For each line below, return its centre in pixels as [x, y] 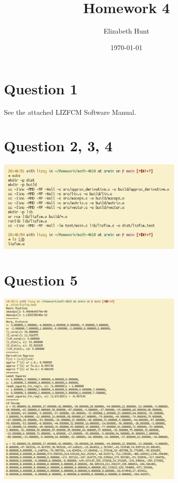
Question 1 [41, 89]
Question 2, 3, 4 [58, 146]
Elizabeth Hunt [126, 31]
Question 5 [41, 279]
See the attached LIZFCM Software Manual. [70, 112]
